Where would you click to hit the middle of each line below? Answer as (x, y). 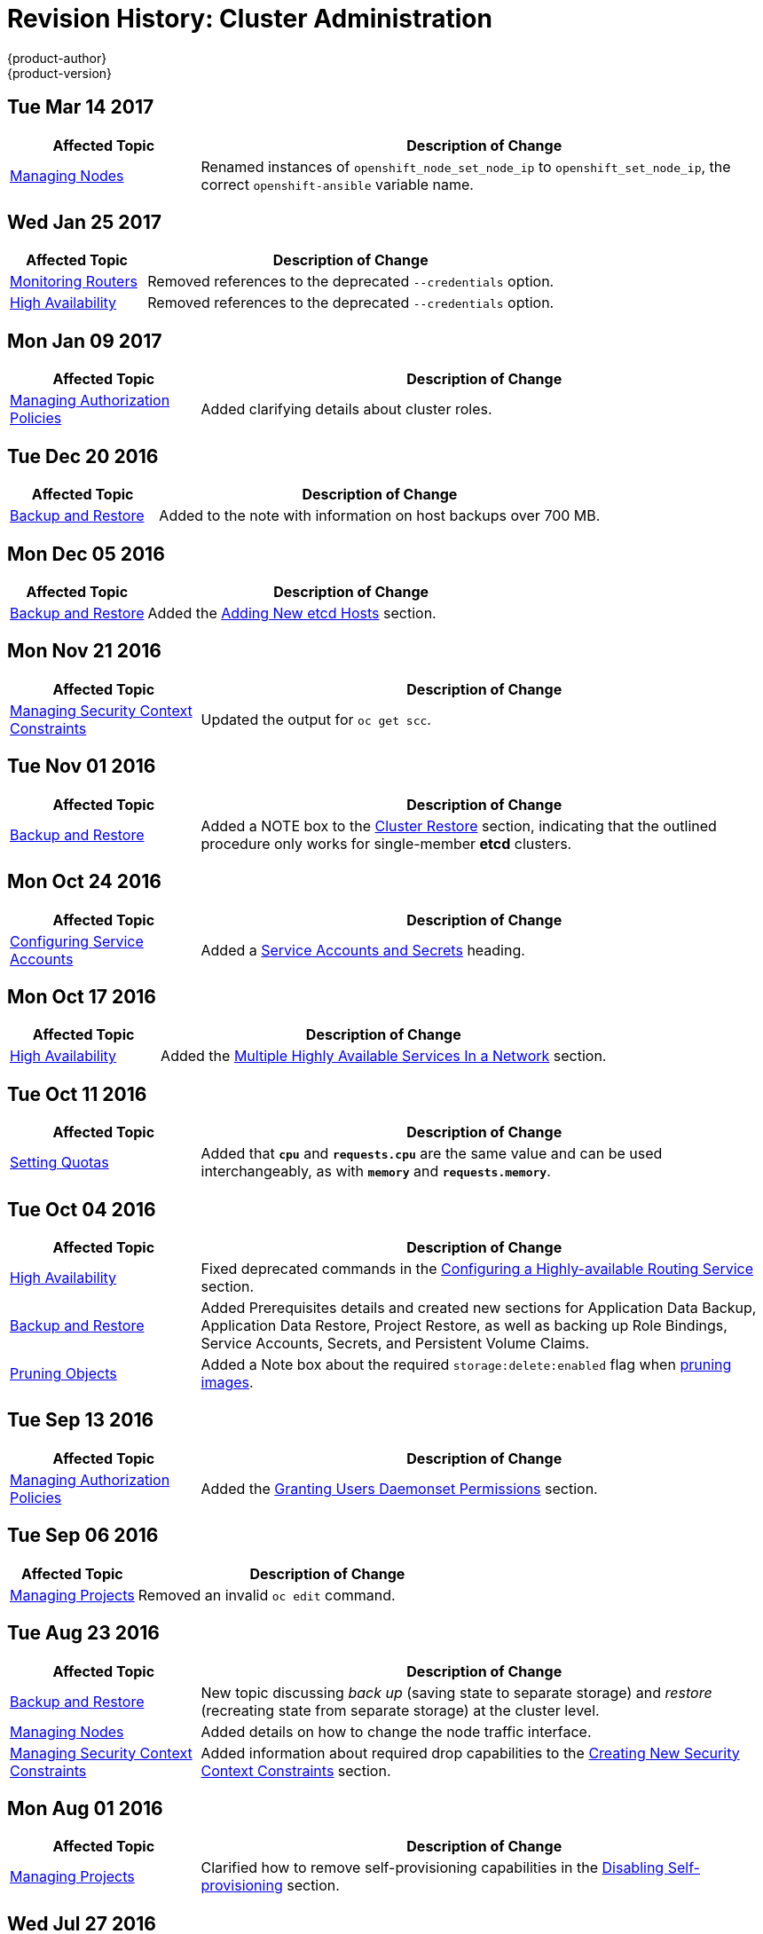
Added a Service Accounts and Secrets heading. (363, 950)
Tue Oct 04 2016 (82, 1209)
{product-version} (60, 73)
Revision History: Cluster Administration (250, 19)
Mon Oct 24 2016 (84, 882)
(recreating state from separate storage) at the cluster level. (400, 1710)
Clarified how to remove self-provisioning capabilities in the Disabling (433, 1868)
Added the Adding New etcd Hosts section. (292, 613)
